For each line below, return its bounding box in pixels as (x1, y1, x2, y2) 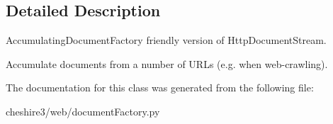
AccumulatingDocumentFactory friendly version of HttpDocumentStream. (6, 33, 327, 47)
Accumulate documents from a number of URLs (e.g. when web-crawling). (6, 56, 328, 71)
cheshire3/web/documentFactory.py (6, 103, 160, 118)
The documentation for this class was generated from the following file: (6, 80, 314, 95)
